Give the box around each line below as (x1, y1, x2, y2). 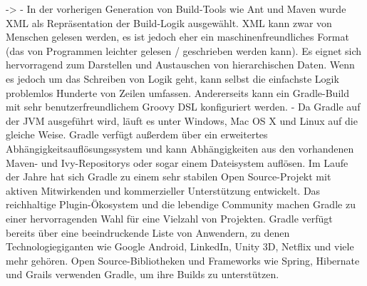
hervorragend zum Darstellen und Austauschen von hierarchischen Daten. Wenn (6, 57, 355, 72)
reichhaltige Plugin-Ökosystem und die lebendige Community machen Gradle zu (6, 197, 356, 212)
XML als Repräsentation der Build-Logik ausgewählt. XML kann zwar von (6, 15, 332, 30)
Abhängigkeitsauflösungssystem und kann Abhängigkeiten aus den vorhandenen (6, 141, 354, 155)
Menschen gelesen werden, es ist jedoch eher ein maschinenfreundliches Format (6, 29, 349, 44)
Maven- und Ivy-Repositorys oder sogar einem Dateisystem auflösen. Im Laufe (6, 155, 348, 170)
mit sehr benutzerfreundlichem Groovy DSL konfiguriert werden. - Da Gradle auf (6, 99, 361, 114)
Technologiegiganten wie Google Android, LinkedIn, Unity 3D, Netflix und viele (6, 239, 354, 254)
